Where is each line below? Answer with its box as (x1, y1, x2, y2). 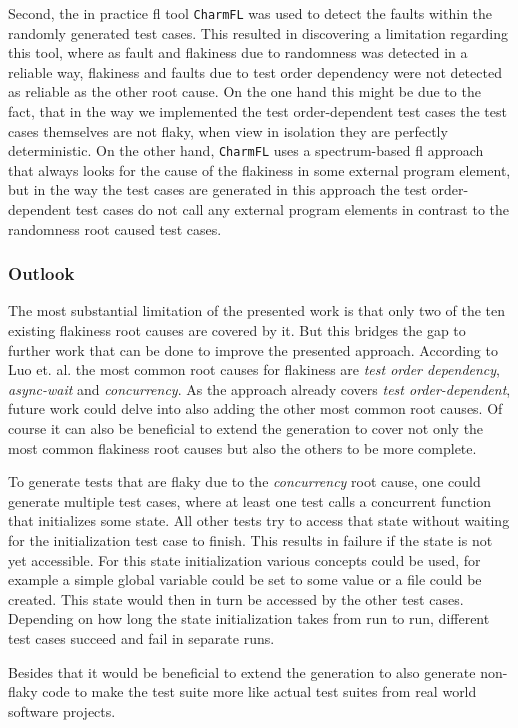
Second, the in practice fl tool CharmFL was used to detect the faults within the (8, 3, 493, 23)
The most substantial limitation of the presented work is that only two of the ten (8, 300, 506, 321)
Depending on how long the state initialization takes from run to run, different (8, 608, 490, 629)
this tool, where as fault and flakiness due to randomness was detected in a (8, 42, 468, 63)
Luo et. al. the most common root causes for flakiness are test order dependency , (8, 359, 500, 380)
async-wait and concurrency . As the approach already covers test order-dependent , (8, 378, 511, 399)
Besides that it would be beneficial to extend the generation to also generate (8, 661, 476, 682)
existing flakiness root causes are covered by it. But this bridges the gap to (8, 320, 466, 341)
